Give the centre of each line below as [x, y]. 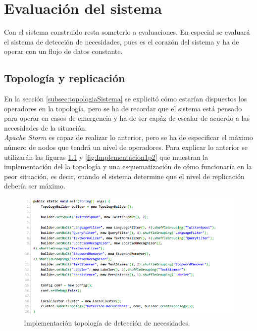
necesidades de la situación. [46, 127]
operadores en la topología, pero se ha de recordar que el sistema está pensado [123, 108]
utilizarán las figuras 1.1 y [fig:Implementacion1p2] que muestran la [106, 157]
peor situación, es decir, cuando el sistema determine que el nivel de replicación [124, 176]
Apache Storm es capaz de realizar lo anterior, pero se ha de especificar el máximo [128, 137]
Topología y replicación [65, 78]
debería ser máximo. [35, 186]
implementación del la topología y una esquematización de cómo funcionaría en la [128, 166]
